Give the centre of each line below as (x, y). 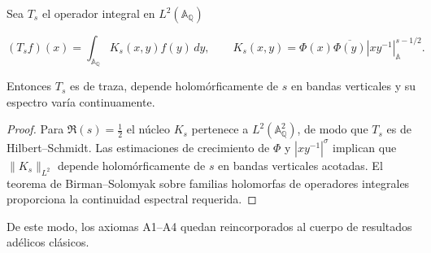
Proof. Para (35, 129)
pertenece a (220, 129)
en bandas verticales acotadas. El (300, 165)
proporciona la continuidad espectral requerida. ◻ (132, 199)
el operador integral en (98, 13)
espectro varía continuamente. (81, 101)
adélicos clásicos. (48, 242)
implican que (365, 147)
